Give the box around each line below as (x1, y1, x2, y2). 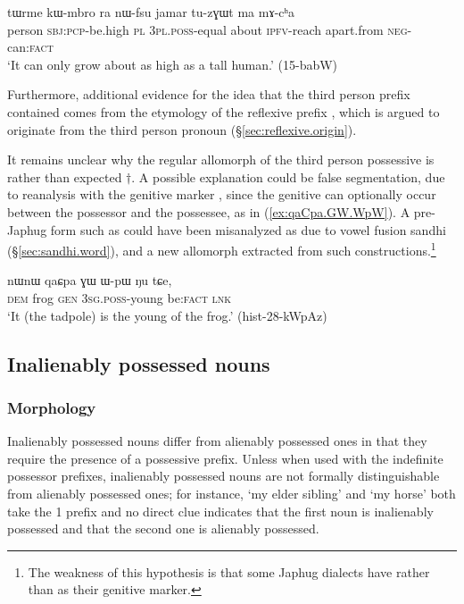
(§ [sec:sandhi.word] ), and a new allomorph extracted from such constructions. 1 (7, 239, 436, 259)
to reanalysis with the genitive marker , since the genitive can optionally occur (7, 185, 436, 204)
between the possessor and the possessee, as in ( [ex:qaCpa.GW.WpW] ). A (7, 202, 410, 221)
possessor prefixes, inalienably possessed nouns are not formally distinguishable (7, 466, 440, 485)
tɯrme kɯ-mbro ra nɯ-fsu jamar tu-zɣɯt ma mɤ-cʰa (7, 3, 295, 21)
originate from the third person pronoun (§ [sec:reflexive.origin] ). (7, 120, 357, 138)
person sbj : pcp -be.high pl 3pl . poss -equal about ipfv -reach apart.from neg (7, 20, 408, 38)
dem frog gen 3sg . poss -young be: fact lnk (7, 288, 232, 306)
